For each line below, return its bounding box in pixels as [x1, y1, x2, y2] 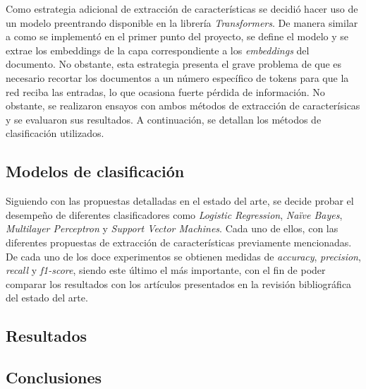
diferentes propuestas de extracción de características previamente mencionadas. [6, 234, 352, 249]
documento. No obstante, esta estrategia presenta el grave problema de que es [6, 56, 342, 71]
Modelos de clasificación [6, 160, 185, 182]
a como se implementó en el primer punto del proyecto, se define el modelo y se [6, 29, 348, 44]
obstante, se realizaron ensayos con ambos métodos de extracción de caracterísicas [6, 98, 360, 113]
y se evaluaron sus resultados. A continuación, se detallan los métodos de [6, 112, 322, 126]
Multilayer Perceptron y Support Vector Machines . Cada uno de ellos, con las [6, 221, 338, 236]
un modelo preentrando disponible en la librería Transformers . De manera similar [6, 15, 358, 30]
